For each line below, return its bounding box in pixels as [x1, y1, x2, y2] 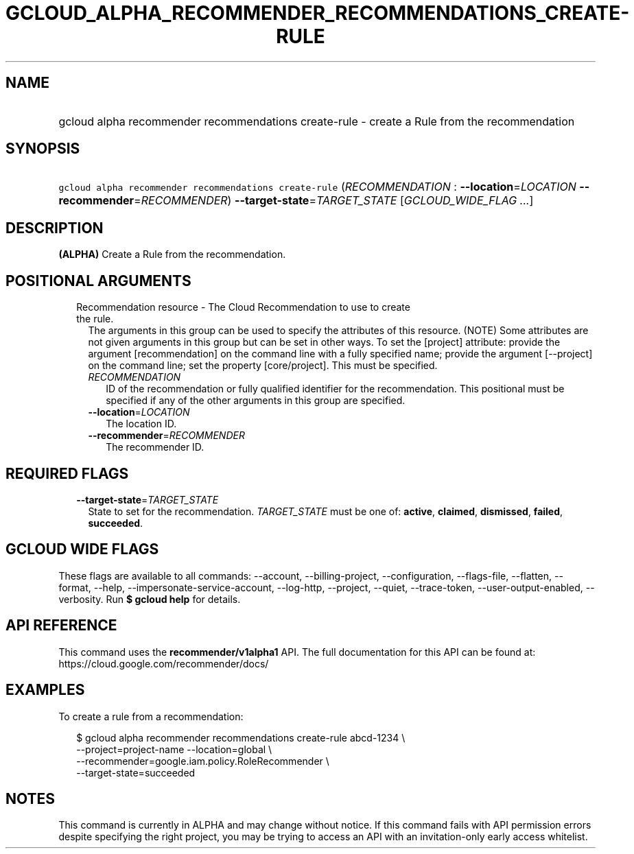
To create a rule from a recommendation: [58, 710, 244, 722]
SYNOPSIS [5, 140, 80, 158]
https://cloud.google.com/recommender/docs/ [58, 657, 269, 669]
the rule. [76, 313, 114, 325]
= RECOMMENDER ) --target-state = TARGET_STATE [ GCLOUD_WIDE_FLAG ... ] [134, 193, 534, 208]
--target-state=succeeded [76, 766, 196, 779]
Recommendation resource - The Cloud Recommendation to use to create [76, 301, 410, 313]
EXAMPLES [5, 681, 85, 699]
